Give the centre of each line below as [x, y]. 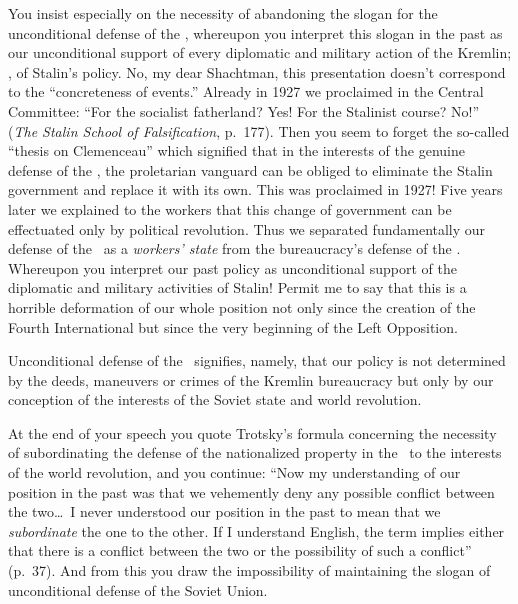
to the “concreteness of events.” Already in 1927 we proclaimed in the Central [246, 91]
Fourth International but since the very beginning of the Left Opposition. [233, 326]
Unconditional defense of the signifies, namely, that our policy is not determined [257, 360]
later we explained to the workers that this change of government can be [230, 208]
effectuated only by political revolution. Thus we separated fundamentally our [247, 228]
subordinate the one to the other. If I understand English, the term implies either [256, 530]
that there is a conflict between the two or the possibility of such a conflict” [240, 550]
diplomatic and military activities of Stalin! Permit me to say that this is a [237, 287]
